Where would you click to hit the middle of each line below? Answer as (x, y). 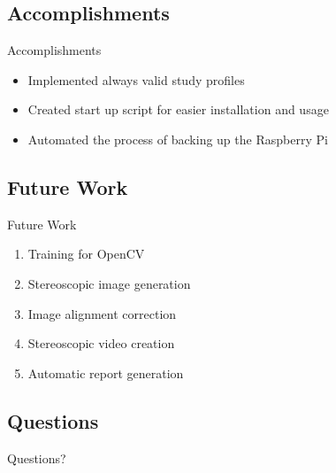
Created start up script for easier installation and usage (178, 109)
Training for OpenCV (86, 254)
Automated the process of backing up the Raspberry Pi (178, 139)
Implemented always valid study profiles (136, 79)
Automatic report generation (106, 372)
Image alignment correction (102, 313)
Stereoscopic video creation (101, 343)
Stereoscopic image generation (109, 283)
